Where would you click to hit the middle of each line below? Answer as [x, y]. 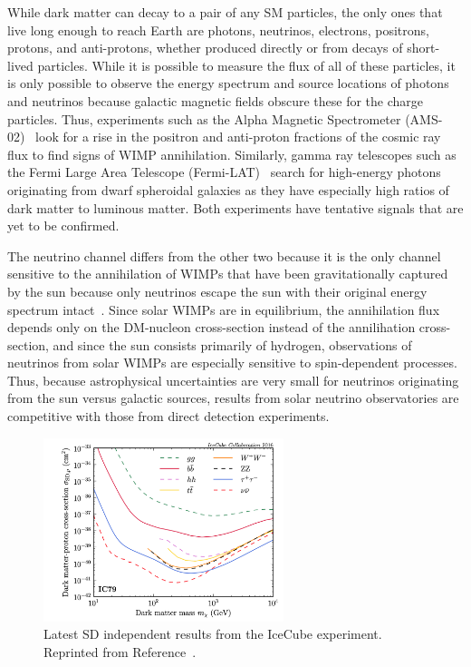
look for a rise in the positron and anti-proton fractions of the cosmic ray [238, 137]
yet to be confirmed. [63, 226]
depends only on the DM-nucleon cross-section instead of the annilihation [211, 327]
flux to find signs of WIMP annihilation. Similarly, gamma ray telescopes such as [232, 154]
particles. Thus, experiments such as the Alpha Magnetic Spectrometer [204, 118]
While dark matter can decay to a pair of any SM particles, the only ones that [225, 12]
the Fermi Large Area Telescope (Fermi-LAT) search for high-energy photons [224, 172]
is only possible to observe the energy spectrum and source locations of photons [228, 83]
